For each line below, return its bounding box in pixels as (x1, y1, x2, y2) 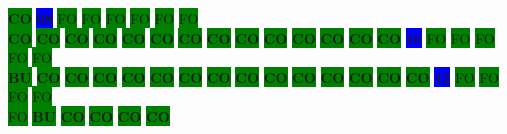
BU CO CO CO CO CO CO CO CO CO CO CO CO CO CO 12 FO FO (8, 66, 499, 87)
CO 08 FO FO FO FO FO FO (8, 8, 199, 28)
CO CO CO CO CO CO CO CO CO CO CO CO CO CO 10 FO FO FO (8, 27, 495, 48)
